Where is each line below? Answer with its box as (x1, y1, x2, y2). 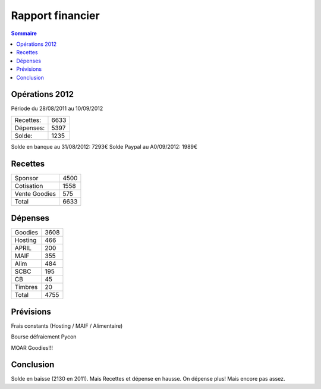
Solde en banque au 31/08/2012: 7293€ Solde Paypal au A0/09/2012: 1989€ (11, 143, 197, 150)
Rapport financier (11, 9, 100, 22)
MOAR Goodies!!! (11, 344, 53, 351)
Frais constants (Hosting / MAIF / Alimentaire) (11, 322, 123, 330)
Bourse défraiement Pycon (11, 333, 77, 340)
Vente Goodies (14, 189, 56, 197)
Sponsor (14, 174, 39, 182)
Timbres (14, 283, 38, 291)
